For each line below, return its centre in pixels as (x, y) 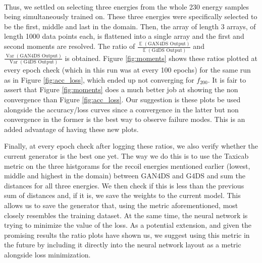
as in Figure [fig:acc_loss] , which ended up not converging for (99, 79)
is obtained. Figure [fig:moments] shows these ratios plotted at (161, 58)
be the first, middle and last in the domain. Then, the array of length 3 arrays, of (130, 26)
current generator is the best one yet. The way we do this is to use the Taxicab (126, 155)
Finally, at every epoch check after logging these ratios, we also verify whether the (131, 146)
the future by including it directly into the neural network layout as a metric (123, 245)
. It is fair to (227, 79)
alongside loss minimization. (47, 254)
